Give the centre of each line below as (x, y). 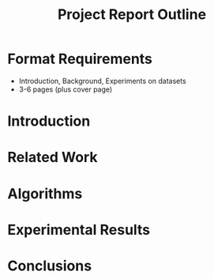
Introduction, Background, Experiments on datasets (102, 81)
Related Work (53, 158)
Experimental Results (79, 230)
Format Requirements (80, 59)
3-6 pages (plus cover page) (66, 89)
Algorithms (45, 193)
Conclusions (50, 266)
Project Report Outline (132, 15)
